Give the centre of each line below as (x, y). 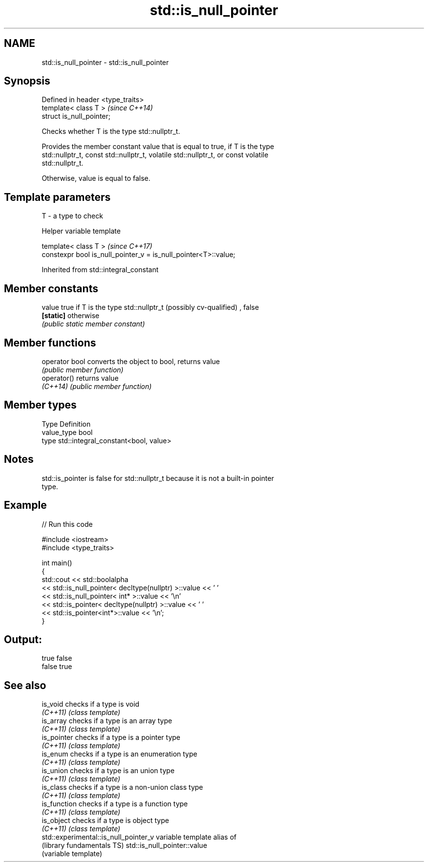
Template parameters (57, 197)
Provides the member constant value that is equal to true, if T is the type (158, 147)
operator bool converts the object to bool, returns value (131, 361)
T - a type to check (72, 216)
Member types (40, 405)
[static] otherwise (71, 316)
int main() (57, 563)
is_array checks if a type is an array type (107, 721)
